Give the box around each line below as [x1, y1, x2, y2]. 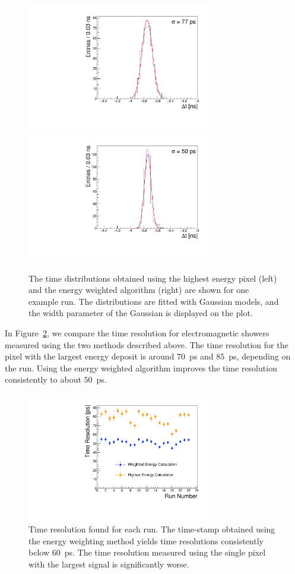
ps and [189, 350, 214, 362]
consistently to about [5, 373, 81, 386]
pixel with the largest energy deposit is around [5, 350, 175, 362]
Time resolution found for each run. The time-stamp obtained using [28, 523, 275, 535]
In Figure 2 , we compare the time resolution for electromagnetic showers [5, 326, 269, 339]
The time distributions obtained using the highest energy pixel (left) [28, 272, 277, 284]
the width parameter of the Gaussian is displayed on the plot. [28, 307, 253, 319]
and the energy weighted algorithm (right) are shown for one [28, 283, 249, 296]
